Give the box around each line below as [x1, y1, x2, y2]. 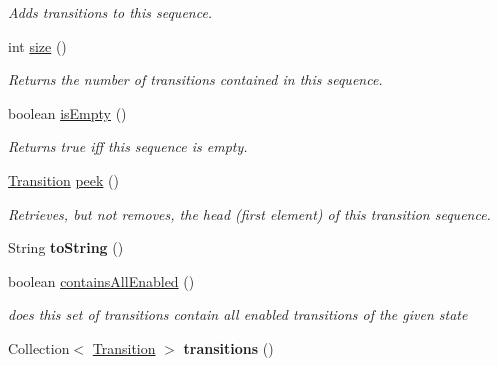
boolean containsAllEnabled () [8, 270, 195, 291]
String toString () [8, 237, 124, 258]
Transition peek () [8, 169, 119, 190]
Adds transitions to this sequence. [8, 2, 213, 22]
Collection [8, 337, 70, 358]
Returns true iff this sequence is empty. [8, 136, 248, 157]
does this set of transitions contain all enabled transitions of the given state [8, 304, 468, 325]
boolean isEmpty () [8, 102, 127, 123]
